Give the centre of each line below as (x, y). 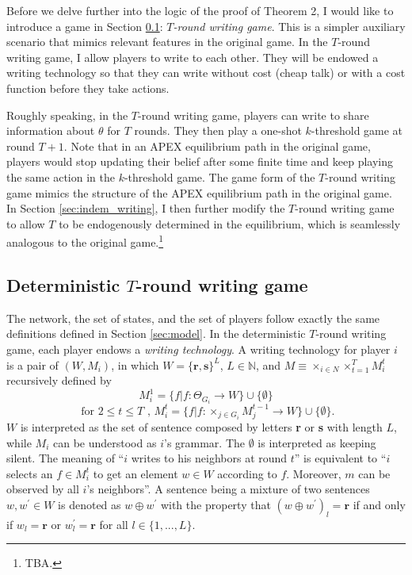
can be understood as (105, 442)
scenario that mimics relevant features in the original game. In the (167, 42)
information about (51, 130)
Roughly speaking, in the (67, 115)
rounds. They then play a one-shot (218, 130)
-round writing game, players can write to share (253, 115)
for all (114, 524)
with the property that (216, 504)
